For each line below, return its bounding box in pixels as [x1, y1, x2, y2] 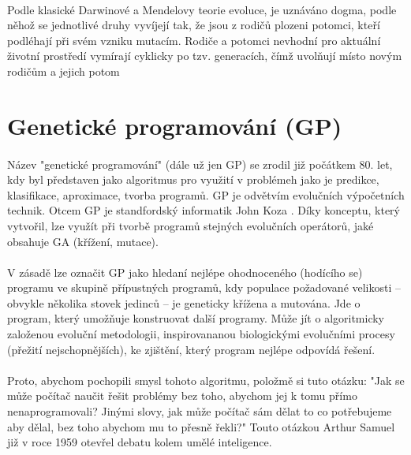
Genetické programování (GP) [7, 109, 342, 141]
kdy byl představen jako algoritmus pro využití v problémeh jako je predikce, [7, 171, 379, 188]
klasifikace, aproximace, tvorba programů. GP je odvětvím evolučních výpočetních [7, 186, 405, 203]
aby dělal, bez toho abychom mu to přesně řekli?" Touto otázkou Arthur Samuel [7, 418, 395, 434]
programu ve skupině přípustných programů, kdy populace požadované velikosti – [7, 279, 402, 296]
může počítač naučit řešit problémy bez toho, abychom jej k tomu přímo [7, 387, 357, 404]
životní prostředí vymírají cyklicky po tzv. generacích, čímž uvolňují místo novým [7, 47, 402, 64]
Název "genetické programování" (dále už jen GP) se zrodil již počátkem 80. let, [7, 155, 393, 172]
